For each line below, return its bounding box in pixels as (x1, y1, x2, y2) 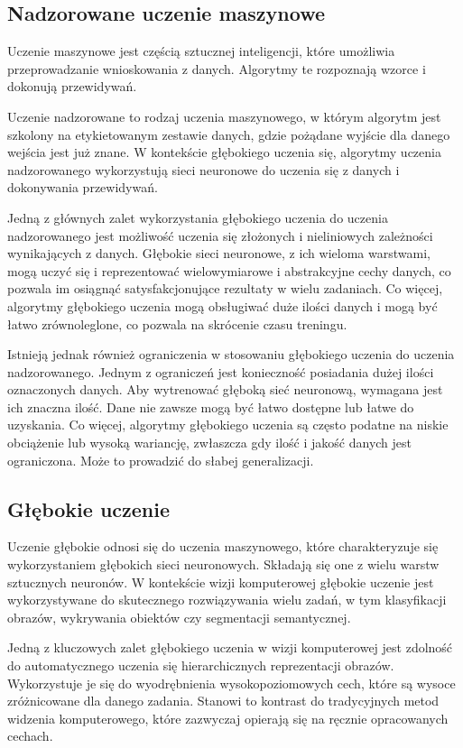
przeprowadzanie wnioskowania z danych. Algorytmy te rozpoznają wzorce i (7, 59, 426, 78)
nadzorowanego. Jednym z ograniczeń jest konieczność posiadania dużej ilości (7, 362, 434, 381)
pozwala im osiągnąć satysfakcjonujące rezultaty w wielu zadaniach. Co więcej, (7, 279, 443, 298)
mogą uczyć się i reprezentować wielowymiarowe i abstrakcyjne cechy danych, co (7, 261, 451, 280)
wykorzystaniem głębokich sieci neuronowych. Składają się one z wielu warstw (7, 555, 440, 574)
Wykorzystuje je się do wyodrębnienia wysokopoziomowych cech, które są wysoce (7, 673, 456, 692)
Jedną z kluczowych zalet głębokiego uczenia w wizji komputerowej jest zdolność (7, 638, 453, 657)
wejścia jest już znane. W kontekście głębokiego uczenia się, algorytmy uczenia (7, 143, 441, 162)
